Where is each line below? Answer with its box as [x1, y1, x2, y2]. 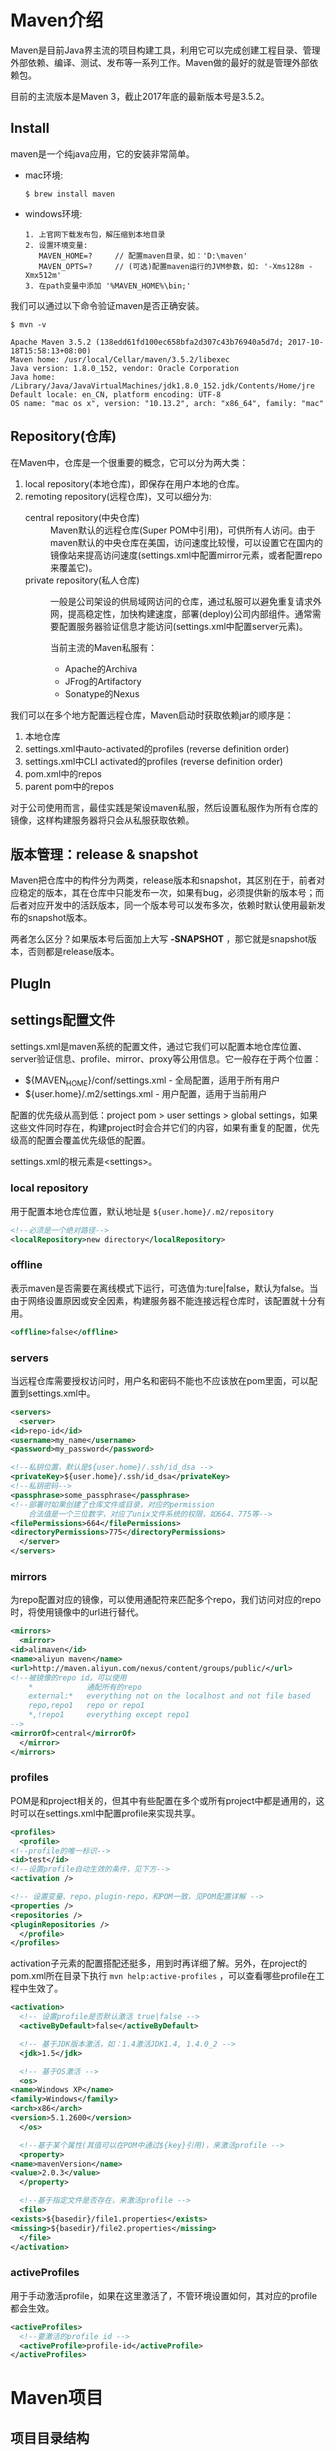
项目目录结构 [10, 2429, 90, 2446]
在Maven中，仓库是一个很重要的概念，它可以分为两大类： [10, 456, 249, 468]
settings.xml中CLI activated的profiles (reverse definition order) [24, 755, 284, 767]
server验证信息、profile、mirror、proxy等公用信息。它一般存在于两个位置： [10, 1052, 322, 1065]
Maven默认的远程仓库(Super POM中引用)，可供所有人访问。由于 [49, 524, 316, 536]
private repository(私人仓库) [24, 574, 140, 586]
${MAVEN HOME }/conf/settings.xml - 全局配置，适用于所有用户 [24, 1074, 281, 1088]
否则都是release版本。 [27, 946, 120, 958]
